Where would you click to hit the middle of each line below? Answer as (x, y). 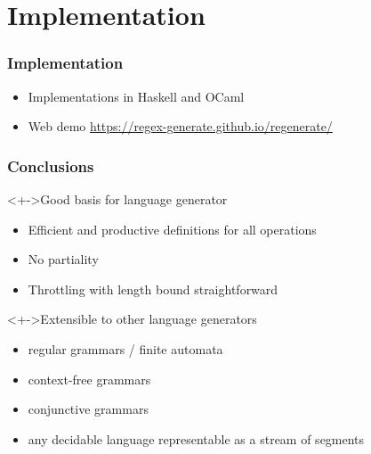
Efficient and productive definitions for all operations (172, 229)
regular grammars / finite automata (125, 348)
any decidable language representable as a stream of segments (196, 438)
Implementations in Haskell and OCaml (136, 96)
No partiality (63, 259)
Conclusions (51, 165)
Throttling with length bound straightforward (153, 289)
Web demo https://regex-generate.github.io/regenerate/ (180, 126)
